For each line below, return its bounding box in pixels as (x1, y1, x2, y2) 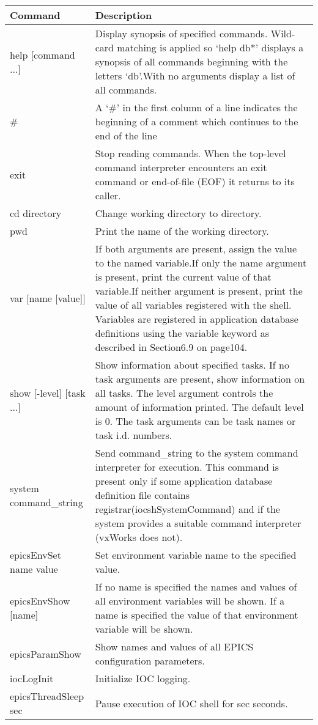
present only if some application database (95, 474, 273, 488)
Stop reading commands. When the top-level (95, 146, 286, 160)
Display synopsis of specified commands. (95, 26, 268, 40)
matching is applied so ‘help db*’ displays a (117, 40, 304, 54)
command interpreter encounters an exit (95, 160, 267, 174)
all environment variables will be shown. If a (95, 594, 285, 608)
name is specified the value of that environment (95, 608, 298, 622)
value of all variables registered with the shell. (95, 298, 292, 312)
